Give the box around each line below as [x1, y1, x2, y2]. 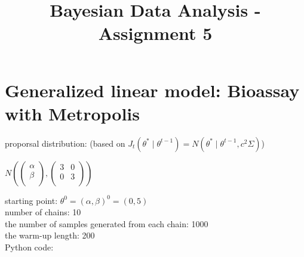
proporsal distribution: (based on [5, 137, 125, 149]
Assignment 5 [98, 21, 213, 45]
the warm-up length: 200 [5, 229, 95, 241]
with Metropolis [5, 101, 140, 125]
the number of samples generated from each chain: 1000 [5, 217, 208, 230]
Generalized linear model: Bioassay [5, 78, 300, 102]
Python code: [5, 241, 54, 253]
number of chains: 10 [5, 206, 81, 218]
